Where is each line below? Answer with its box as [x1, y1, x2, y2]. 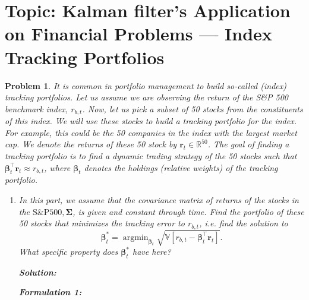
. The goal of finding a [207, 138, 289, 150]
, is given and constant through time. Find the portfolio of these [72, 205, 304, 217]
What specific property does [18, 245, 118, 258]
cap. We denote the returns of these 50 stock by [5, 138, 177, 150]
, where [44, 161, 71, 173]
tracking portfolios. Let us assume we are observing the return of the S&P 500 [5, 91, 289, 103]
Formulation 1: [18, 286, 82, 298]
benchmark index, [5, 102, 68, 115]
